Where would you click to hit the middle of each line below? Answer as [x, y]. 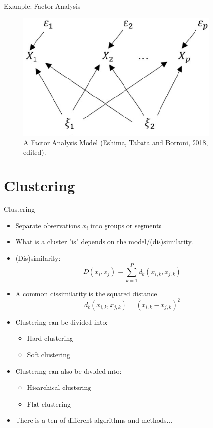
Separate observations [48, 225]
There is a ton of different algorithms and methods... [94, 420]
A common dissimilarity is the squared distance [86, 293]
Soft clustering [49, 354]
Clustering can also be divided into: [68, 371]
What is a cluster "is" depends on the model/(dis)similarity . [104, 242]
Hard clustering [50, 338]
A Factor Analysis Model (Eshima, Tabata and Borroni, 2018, [116, 142]
